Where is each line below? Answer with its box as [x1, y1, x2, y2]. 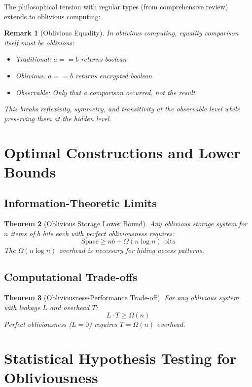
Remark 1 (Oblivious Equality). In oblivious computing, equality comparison [4, 28, 239, 38]
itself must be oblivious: [4, 37, 74, 47]
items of [10, 228, 35, 238]
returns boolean [81, 54, 127, 64]
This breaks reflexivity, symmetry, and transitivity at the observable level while [4, 104, 240, 114]
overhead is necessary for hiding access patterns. [59, 245, 204, 255]
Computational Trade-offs [4, 269, 138, 284]
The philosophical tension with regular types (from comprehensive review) [4, 1, 228, 11]
